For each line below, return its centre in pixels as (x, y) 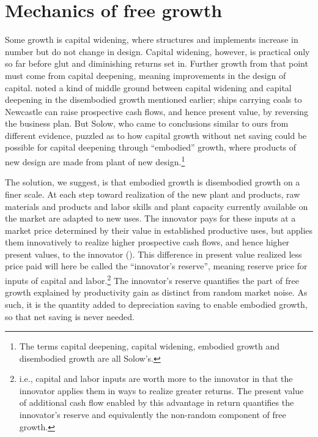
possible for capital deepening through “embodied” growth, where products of (151, 147)
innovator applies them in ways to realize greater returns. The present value (161, 390)
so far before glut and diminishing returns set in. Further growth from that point (157, 63)
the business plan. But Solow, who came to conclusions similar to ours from (147, 123)
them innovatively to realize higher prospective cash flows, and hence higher (147, 242)
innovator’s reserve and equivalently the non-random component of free (153, 415)
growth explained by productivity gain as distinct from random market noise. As (156, 292)
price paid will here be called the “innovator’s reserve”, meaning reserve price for (156, 266)
